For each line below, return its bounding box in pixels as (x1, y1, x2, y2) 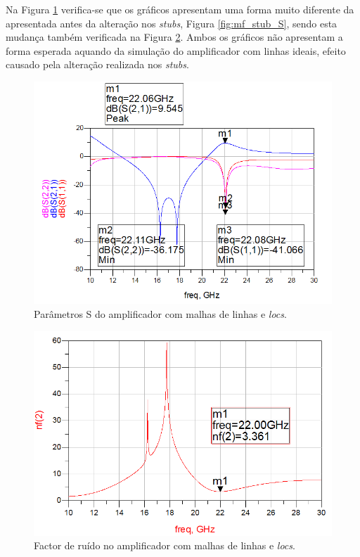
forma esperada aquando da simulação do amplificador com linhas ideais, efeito (6, 43, 346, 58)
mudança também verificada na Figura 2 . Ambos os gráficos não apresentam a (6, 30, 343, 44)
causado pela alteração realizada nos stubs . (6, 57, 189, 72)
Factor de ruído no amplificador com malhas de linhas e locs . (34, 538, 295, 553)
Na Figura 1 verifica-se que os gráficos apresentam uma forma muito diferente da (6, 2, 354, 16)
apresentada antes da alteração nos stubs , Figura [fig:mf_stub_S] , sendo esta (6, 15, 337, 30)
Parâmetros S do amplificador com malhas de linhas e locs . (34, 307, 287, 321)
